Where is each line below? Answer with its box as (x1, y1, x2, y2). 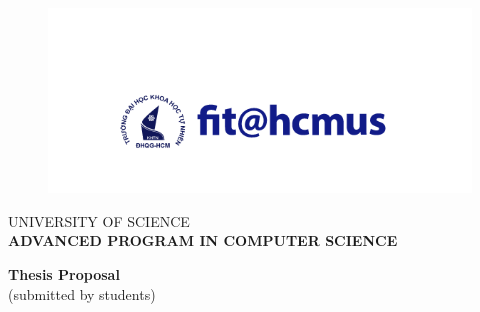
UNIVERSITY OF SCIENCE (8, 210, 190, 231)
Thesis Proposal (8, 264, 120, 285)
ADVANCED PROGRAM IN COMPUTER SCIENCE (8, 230, 398, 251)
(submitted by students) (8, 283, 156, 304)
